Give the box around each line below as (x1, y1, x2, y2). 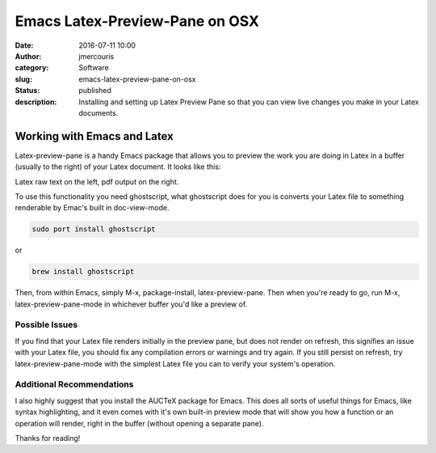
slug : (15, 74, 32, 84)
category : (15, 63, 49, 73)
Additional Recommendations (15, 379, 134, 390)
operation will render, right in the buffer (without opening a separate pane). (15, 418, 264, 428)
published (78, 86, 112, 95)
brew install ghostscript (31, 267, 135, 277)
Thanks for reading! (15, 433, 81, 442)
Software (78, 63, 109, 73)
